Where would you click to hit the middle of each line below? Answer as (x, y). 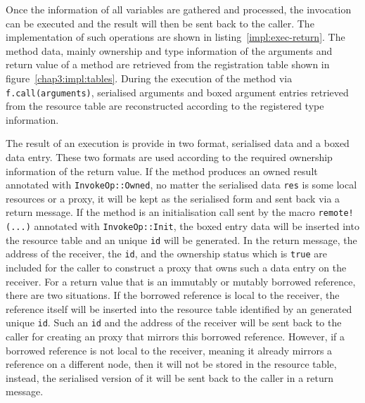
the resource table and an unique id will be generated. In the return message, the (181, 239)
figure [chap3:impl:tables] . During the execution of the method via (149, 78)
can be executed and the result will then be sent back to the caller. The (160, 23)
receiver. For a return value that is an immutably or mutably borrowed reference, (181, 281)
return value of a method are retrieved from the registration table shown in (168, 64)
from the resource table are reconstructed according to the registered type (165, 106)
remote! (336, 213)
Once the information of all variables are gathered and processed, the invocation (179, 9)
